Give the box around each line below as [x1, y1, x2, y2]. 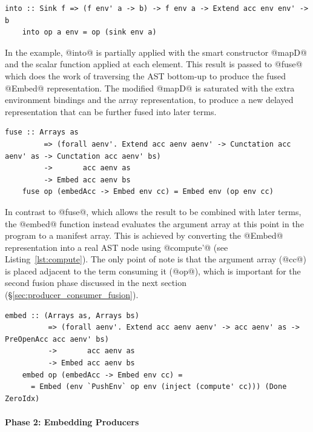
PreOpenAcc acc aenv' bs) [5, 334, 109, 344]
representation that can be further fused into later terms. [5, 105, 217, 118]
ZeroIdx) [5, 394, 40, 403]
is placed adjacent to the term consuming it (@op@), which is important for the [5, 264, 301, 277]
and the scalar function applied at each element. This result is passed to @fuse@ [5, 58, 303, 70]
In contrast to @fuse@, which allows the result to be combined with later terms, [5, 205, 301, 218]
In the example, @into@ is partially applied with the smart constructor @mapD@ [5, 45, 307, 58]
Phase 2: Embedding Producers [5, 416, 139, 428]
